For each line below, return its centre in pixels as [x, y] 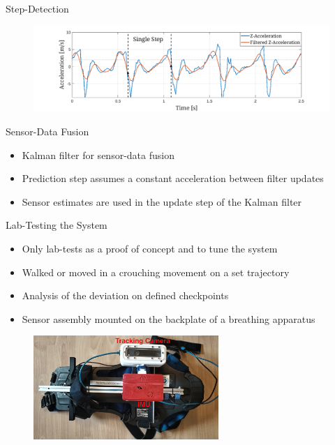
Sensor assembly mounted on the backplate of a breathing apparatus [169, 318]
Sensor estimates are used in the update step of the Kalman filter [162, 201]
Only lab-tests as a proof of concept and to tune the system [150, 248]
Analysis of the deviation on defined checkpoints [125, 295]
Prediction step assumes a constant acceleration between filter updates [173, 178]
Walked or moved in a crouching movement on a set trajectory [156, 272]
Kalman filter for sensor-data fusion [98, 154]
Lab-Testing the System [57, 225]
